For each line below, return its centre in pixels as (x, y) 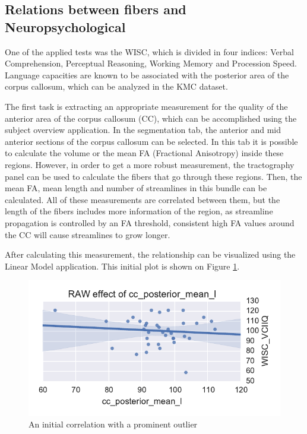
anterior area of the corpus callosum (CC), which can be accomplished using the (151, 118)
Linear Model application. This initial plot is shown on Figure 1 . (122, 266)
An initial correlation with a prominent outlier (113, 424)
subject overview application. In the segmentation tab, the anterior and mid (143, 130)
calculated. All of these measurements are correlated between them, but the (143, 199)
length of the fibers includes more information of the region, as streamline (139, 211)
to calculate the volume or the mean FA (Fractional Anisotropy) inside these (144, 153)
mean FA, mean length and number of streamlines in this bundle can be (136, 188)
